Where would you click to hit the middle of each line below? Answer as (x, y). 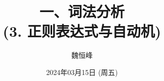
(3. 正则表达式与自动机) (82, 31)
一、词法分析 (82, 11)
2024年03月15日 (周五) (82, 72)
